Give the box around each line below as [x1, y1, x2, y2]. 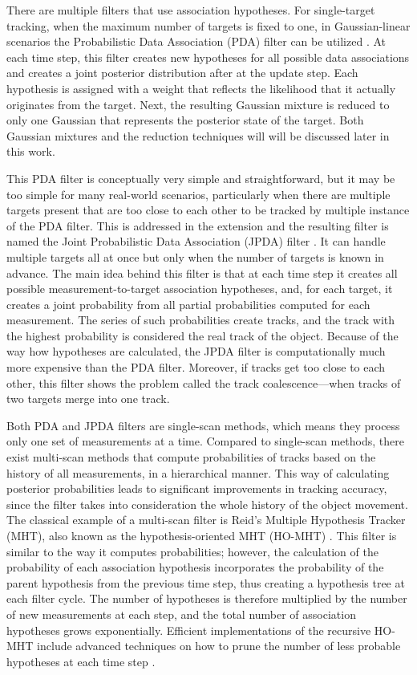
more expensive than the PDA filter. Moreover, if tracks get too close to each [6, 359, 386, 376]
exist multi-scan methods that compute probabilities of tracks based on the [6, 449, 376, 466]
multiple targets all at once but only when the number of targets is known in [6, 248, 384, 265]
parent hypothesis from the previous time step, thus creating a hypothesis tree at [6, 574, 405, 591]
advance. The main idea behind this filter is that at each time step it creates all [6, 264, 398, 281]
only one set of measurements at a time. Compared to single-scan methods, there [6, 433, 404, 449]
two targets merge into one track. [6, 390, 170, 407]
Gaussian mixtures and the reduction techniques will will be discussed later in [6, 127, 390, 144]
